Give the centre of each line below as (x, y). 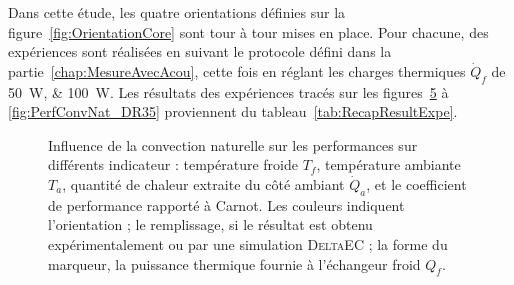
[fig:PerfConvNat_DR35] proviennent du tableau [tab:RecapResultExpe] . (233, 111)
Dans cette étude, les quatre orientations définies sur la (177, 12)
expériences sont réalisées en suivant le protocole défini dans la (200, 51)
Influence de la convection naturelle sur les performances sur (233, 144)
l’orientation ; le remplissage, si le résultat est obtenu (210, 224)
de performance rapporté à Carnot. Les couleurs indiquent (226, 204)
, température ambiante (388, 164)
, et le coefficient (416, 183)
